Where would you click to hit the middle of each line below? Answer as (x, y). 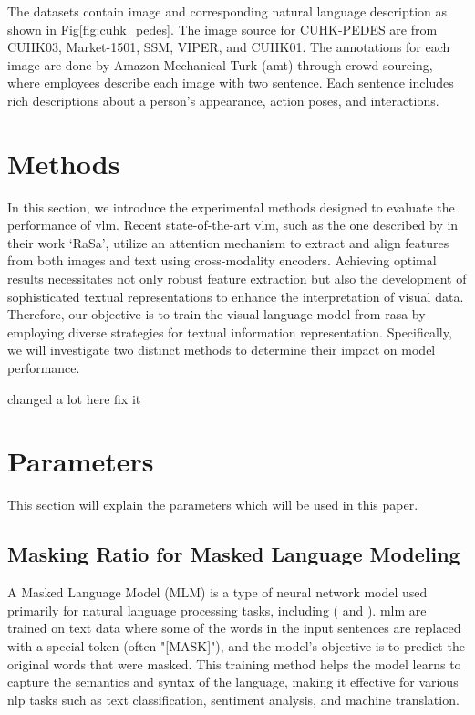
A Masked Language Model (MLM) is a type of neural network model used (217, 592)
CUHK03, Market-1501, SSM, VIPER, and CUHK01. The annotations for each (229, 47)
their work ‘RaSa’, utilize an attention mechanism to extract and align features (228, 242)
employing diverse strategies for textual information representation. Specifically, (230, 332)
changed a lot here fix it (74, 398)
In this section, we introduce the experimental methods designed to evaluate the (231, 207)
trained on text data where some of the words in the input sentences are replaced (234, 628)
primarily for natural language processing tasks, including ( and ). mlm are (217, 610)
